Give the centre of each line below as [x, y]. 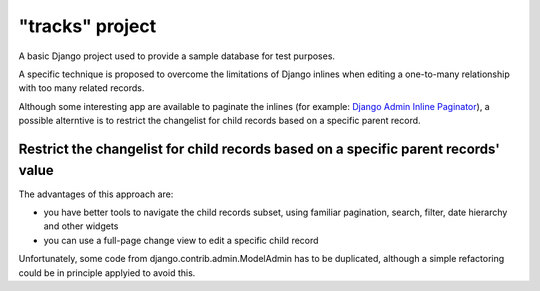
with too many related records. [81, 88]
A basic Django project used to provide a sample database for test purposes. [176, 56]
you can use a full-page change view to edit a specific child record [181, 240]
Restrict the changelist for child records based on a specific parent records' [259, 148]
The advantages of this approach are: [96, 194]
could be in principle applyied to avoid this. [107, 272]
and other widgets [81, 226]
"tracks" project [87, 26]
